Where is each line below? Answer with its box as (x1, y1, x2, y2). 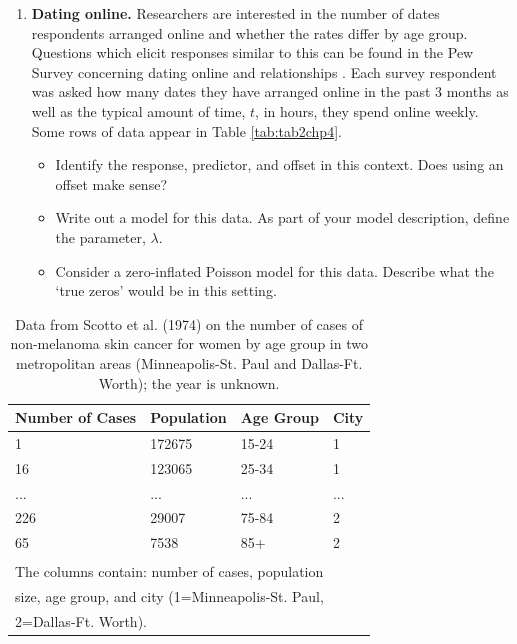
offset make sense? (55, 173, 167, 194)
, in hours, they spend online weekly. (255, 100, 479, 121)
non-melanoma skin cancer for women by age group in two (10, 333, 368, 354)
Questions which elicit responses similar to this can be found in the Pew (31, 42, 474, 63)
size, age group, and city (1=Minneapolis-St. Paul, (15, 585, 324, 606)
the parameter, (55, 226, 146, 247)
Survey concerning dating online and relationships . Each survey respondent (31, 61, 497, 82)
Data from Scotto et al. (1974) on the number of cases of (15, 313, 363, 334)
